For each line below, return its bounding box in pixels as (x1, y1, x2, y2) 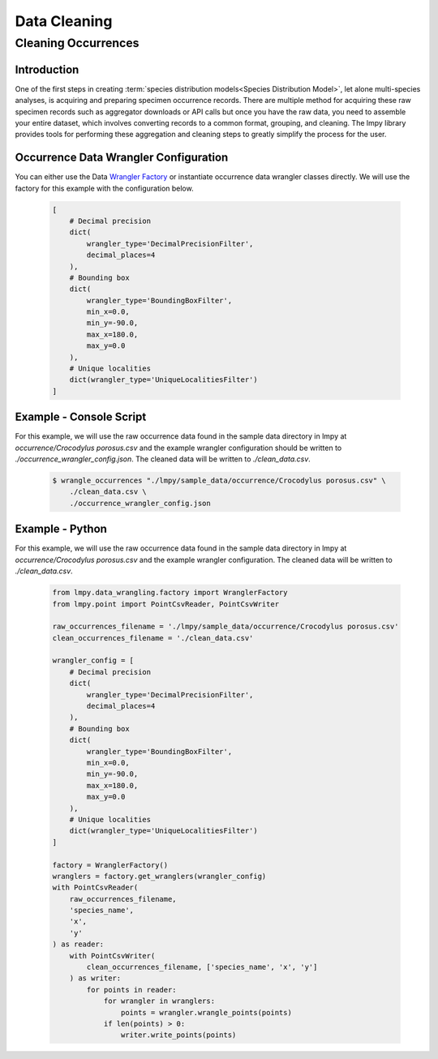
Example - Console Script (15, 410, 147, 424)
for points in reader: (86, 985, 178, 994)
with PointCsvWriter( (69, 951, 156, 960)
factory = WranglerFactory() (52, 860, 169, 869)
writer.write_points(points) (120, 1031, 237, 1040)
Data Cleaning (15, 12, 113, 30)
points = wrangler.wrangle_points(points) (120, 1008, 292, 1017)
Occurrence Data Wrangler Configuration (15, 151, 229, 165)
